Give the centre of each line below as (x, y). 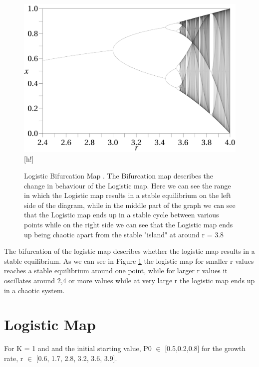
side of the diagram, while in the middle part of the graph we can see (130, 205)
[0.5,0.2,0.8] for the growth (205, 348)
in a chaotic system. (34, 290)
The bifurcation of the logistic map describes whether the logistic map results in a (129, 251)
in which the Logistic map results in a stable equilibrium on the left (128, 195)
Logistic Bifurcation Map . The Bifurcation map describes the (119, 176)
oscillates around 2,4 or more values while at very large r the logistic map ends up (129, 280)
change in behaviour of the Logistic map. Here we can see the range (128, 185)
